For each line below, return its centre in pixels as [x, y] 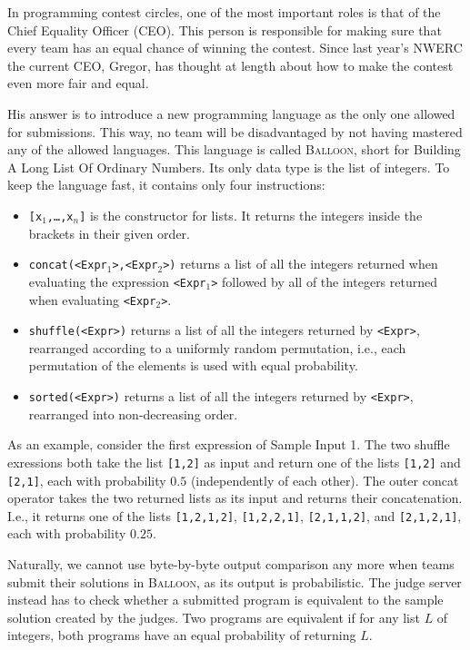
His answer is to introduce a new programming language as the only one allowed [231, 113]
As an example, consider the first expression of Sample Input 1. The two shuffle [229, 444]
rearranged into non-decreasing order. [133, 414]
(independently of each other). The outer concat [325, 480]
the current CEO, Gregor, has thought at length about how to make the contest [230, 65]
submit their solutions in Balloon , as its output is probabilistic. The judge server [235, 581]
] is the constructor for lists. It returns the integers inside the [251, 215]
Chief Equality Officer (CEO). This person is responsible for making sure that [225, 30]
